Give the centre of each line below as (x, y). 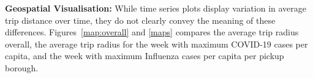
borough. (22, 67)
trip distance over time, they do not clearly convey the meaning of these (140, 20)
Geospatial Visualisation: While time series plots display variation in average (156, 8)
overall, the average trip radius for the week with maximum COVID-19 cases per (156, 44)
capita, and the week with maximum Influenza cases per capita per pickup (145, 56)
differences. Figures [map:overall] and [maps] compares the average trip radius (152, 32)
